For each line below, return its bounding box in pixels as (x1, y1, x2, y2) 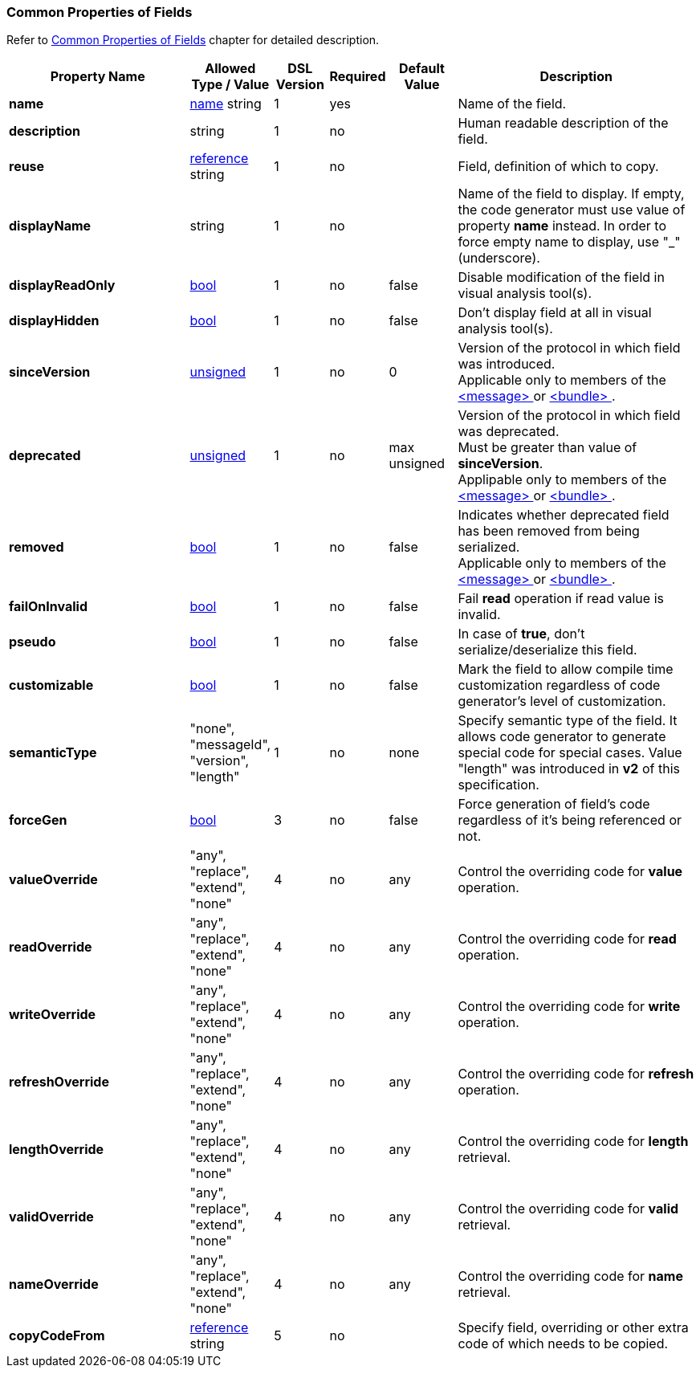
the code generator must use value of (458, 202, 686, 218)
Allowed (205, 60, 256, 77)
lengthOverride (9, 1141, 104, 1158)
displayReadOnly (9, 277, 116, 294)
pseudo (9, 634, 56, 650)
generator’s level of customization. (458, 693, 666, 710)
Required (329, 68, 386, 85)
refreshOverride (9, 1074, 109, 1091)
